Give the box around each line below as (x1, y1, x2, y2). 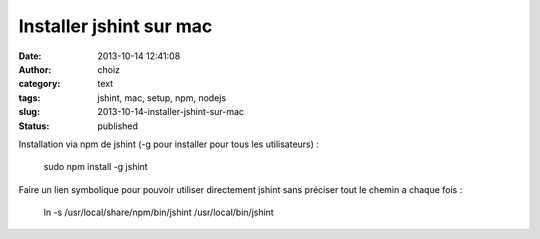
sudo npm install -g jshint (43, 161, 149, 173)
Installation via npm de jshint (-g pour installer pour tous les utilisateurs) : (18, 138, 320, 150)
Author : (18, 63, 52, 75)
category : (18, 78, 61, 90)
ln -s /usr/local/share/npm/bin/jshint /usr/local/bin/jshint (43, 206, 274, 219)
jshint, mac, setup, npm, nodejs (97, 91, 227, 104)
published (97, 120, 139, 132)
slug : (18, 106, 40, 118)
